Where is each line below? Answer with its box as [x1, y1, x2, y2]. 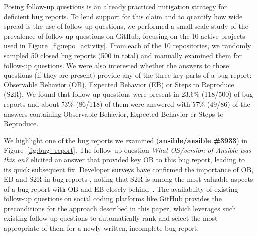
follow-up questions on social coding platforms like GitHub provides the [4, 193, 222, 204]
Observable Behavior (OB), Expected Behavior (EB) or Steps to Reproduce [4, 79, 234, 89]
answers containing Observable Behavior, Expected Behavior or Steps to [4, 108, 224, 119]
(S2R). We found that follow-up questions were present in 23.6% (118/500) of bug [4, 89, 253, 99]
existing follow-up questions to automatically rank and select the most [4, 213, 218, 223]
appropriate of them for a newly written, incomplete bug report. [4, 223, 199, 233]
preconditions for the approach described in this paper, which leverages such [4, 203, 236, 213]
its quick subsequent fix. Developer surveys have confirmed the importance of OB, [4, 164, 254, 174]
